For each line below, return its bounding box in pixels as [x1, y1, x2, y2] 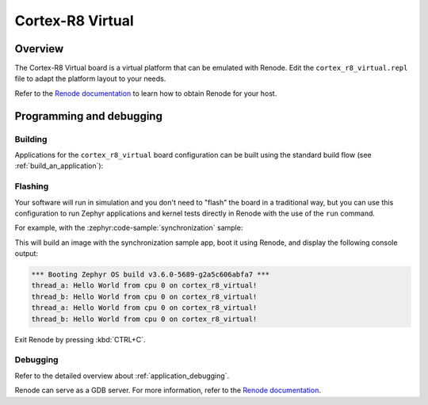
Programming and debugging [14, 109, 162, 123]
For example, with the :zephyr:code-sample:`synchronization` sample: [14, 223, 243, 233]
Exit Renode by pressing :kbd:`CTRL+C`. [14, 334, 146, 344]
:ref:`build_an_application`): [14, 161, 104, 170]
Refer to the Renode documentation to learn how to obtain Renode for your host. [14, 88, 277, 98]
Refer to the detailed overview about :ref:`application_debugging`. [14, 371, 230, 380]
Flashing [14, 181, 49, 192]
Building [14, 133, 48, 144]
